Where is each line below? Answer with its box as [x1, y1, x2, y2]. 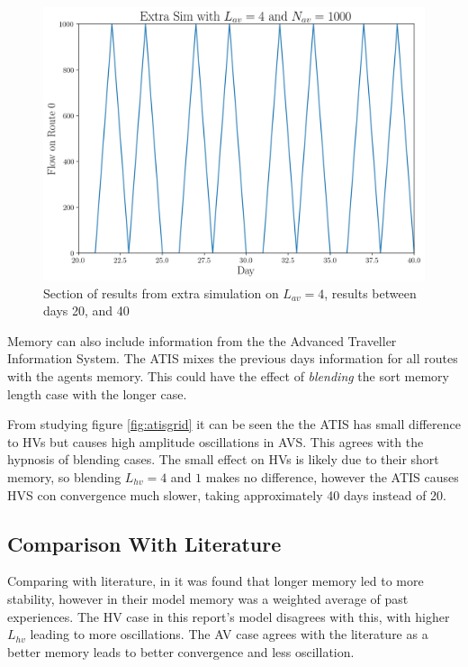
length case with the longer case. [7, 384, 187, 403]
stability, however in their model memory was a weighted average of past [7, 589, 409, 608]
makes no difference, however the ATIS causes [205, 468, 459, 487]
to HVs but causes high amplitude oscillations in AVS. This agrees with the [7, 432, 424, 451]
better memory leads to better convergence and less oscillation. [7, 642, 355, 661]
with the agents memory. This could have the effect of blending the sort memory [7, 367, 449, 386]
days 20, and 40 [43, 301, 130, 320]
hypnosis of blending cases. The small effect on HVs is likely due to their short [7, 450, 439, 469]
